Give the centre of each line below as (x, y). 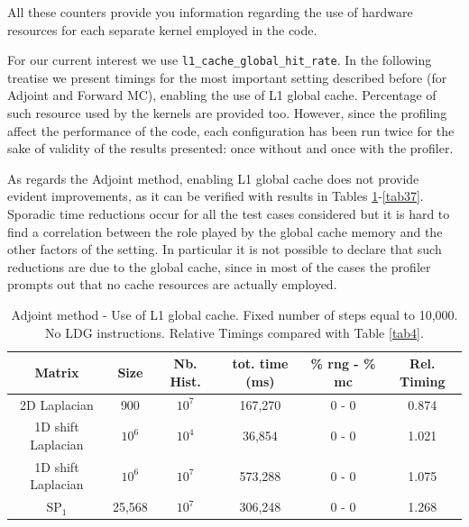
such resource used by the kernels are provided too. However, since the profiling (227, 113)
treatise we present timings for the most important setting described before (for (227, 77)
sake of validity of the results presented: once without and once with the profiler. (230, 148)
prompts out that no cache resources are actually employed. (172, 284)
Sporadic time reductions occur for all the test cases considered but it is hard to (229, 214)
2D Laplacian (57, 404)
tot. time (260, 363)
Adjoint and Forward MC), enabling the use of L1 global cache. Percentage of (222, 95)
